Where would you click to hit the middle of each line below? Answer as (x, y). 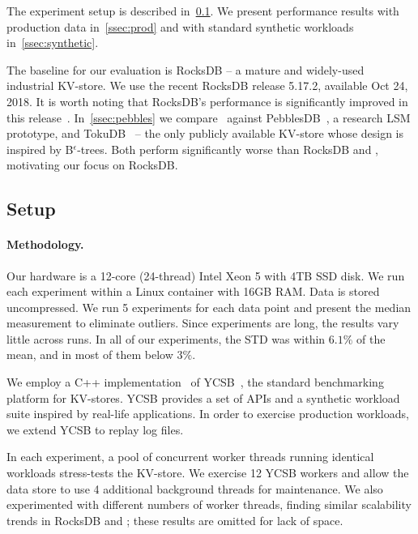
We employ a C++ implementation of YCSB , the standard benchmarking (195, 382)
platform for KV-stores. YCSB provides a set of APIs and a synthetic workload (203, 397)
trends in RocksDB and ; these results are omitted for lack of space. (175, 520)
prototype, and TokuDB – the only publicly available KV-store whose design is (205, 133)
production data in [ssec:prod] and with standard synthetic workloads (180, 26)
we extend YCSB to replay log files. (95, 429)
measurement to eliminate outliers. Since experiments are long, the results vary (203, 323)
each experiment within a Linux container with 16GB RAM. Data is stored (193, 291)
